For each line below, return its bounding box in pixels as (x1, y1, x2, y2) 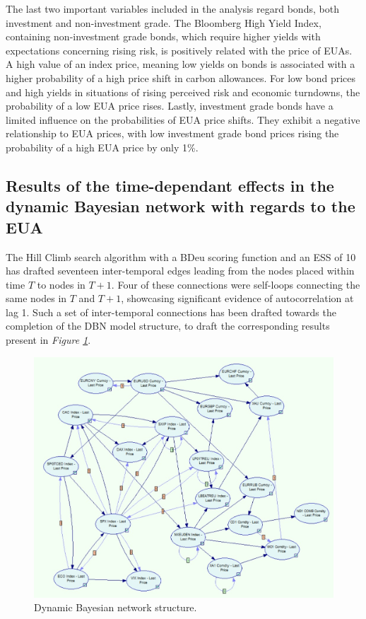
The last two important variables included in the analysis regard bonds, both (6, 1, 339, 16)
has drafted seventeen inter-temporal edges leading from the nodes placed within (6, 263, 355, 278)
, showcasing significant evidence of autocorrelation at (121, 291, 354, 306)
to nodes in (37, 277, 85, 291)
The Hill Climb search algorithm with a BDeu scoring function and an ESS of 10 (6, 249, 356, 264)
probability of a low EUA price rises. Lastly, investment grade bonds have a (6, 98, 333, 113)
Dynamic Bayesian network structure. (34, 600, 197, 615)
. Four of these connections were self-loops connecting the (111, 277, 360, 291)
